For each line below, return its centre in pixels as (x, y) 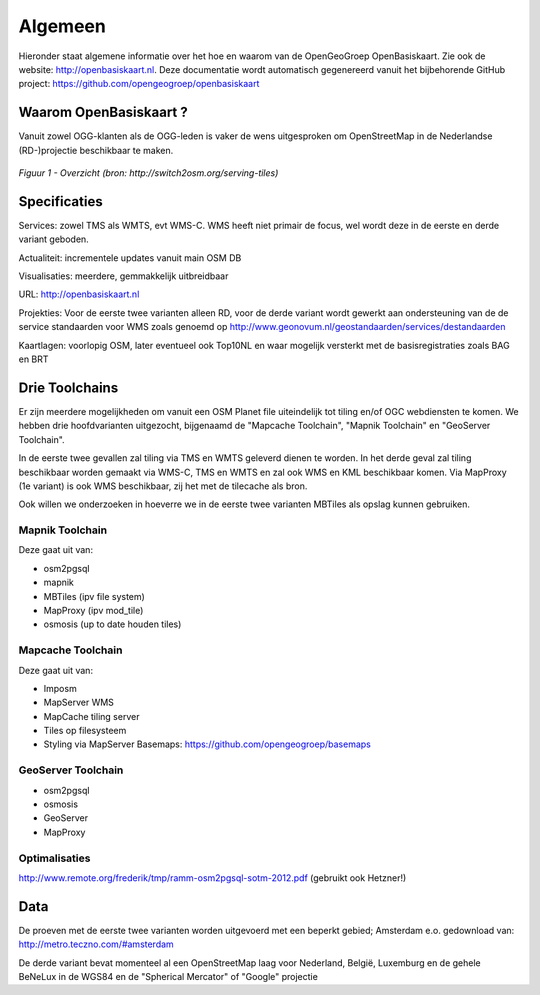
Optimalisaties (54, 858)
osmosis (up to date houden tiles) (112, 624)
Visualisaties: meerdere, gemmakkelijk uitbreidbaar (123, 276)
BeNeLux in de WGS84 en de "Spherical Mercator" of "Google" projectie (168, 977)
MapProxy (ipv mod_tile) (93, 610)
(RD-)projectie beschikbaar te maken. (96, 150)
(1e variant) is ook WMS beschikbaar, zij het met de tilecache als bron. (163, 486)
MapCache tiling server (91, 716)
